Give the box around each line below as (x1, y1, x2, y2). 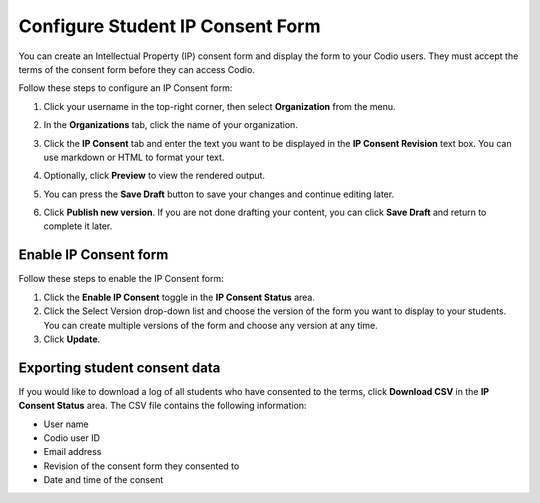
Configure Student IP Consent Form (18, 15, 321, 37)
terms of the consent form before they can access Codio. (18, 63, 255, 75)
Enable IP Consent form (18, 246, 169, 264)
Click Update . (43, 333, 101, 345)
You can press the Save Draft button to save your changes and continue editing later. (43, 188, 395, 200)
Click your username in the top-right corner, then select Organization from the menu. (43, 100, 396, 112)
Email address (43, 446, 102, 458)
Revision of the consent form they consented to (43, 460, 240, 472)
